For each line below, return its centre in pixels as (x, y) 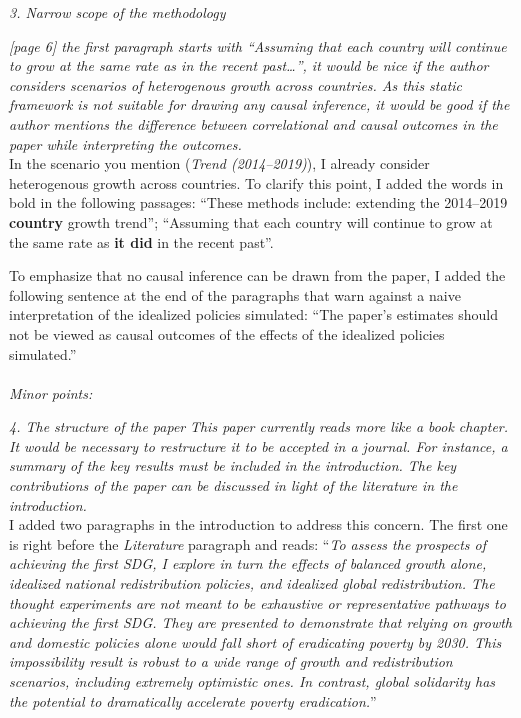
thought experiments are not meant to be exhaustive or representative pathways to (257, 602)
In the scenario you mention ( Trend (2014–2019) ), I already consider (219, 163)
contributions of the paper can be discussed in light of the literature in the (233, 485)
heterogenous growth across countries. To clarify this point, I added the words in (256, 182)
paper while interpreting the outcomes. (125, 143)
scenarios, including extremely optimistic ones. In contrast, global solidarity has (252, 681)
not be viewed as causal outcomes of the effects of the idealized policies (227, 333)
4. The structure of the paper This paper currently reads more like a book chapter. (259, 426)
